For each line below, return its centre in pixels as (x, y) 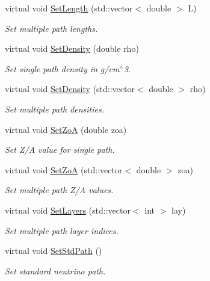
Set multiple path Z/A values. (59, 190)
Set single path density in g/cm (62, 68)
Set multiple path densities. (54, 109)
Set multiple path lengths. (51, 28)
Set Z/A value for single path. (60, 150)
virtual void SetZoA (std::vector (64, 169)
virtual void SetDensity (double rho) (72, 48)
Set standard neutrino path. (55, 270)
